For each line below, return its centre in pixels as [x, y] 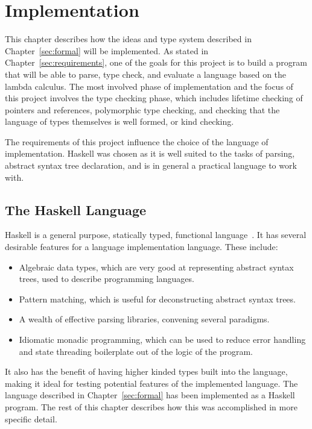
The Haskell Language [76, 209]
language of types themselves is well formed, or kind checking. [119, 121]
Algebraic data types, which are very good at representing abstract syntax [156, 267]
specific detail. [31, 418]
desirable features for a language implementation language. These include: [142, 247]
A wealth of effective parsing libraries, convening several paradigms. [144, 319]
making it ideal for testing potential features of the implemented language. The [151, 383]
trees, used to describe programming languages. [107, 279]
